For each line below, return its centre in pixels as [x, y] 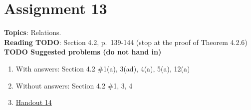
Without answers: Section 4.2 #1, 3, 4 [74, 85]
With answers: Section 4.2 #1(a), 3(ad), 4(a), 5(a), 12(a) [103, 68]
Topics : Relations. [33, 32]
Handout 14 [34, 102]
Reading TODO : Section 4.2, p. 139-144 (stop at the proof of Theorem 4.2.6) [126, 42]
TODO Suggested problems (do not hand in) [83, 52]
